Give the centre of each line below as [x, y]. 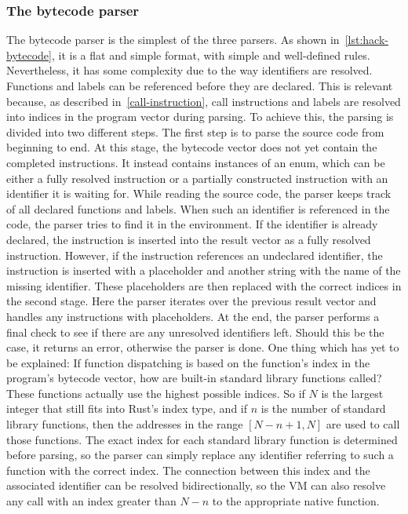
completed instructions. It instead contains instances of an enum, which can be [196, 162]
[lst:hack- [366, 40]
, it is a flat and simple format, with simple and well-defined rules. [211, 55]
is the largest [352, 393]
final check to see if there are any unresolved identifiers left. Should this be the [195, 332]
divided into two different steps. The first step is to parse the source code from [195, 131]
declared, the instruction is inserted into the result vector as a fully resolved [189, 239]
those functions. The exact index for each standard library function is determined [202, 439]
